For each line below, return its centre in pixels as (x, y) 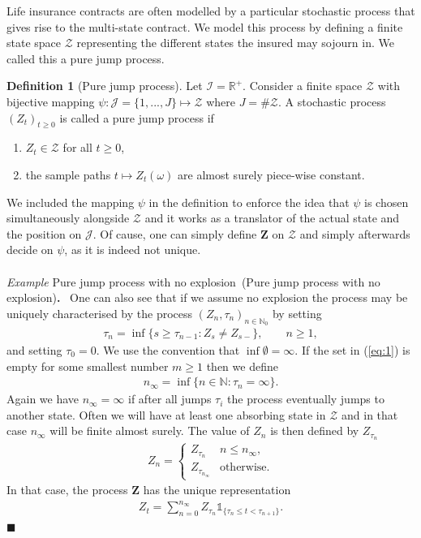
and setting (34, 349)
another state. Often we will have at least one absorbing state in (166, 414)
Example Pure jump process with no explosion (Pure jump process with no (193, 281)
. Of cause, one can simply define (175, 233)
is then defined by (315, 430)
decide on (30, 250)
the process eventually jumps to (306, 399)
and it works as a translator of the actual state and (272, 218)
